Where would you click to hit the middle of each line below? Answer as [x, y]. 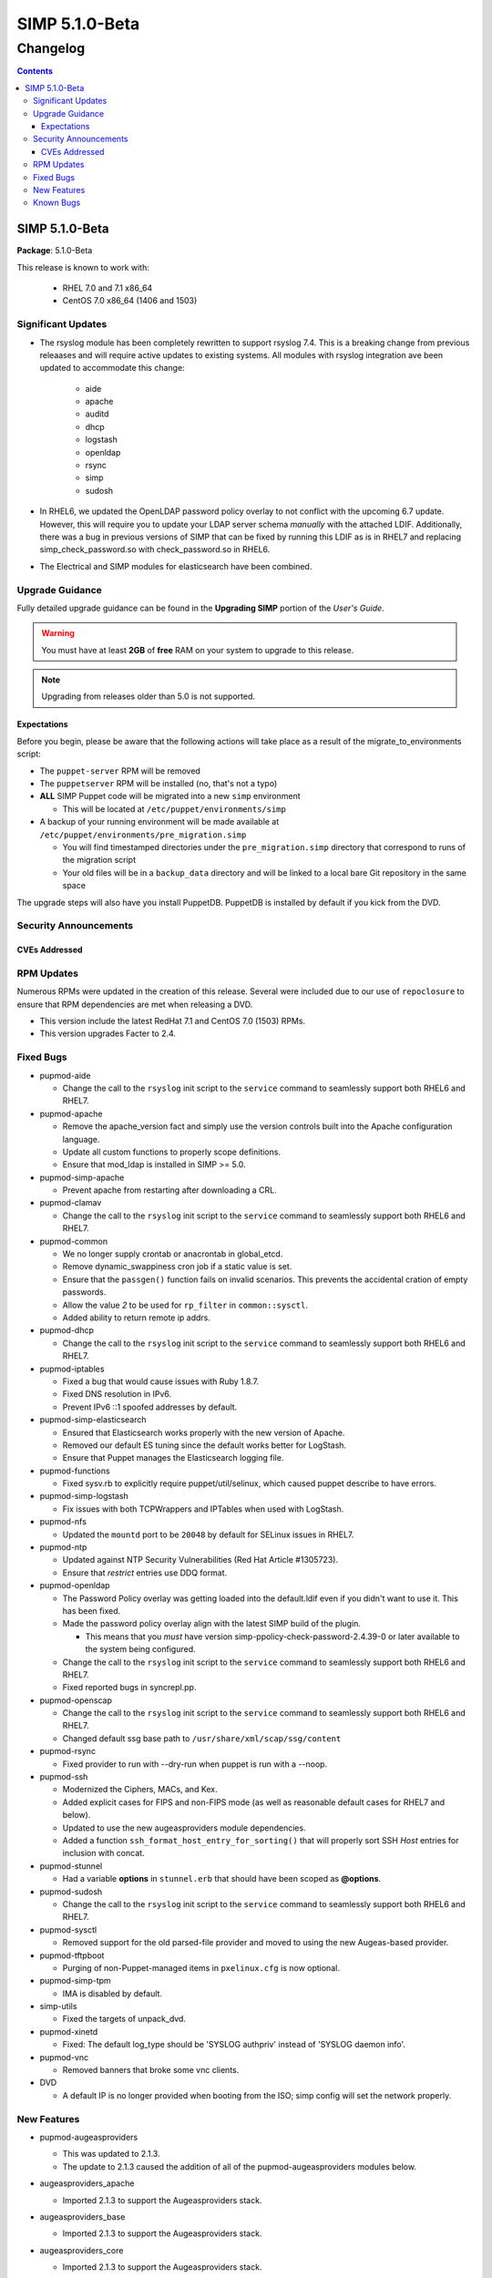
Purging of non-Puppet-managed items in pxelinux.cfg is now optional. [201, 1967]
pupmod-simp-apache [82, 1177]
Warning [58, 633]
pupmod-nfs [63, 1522]
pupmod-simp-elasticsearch [93, 1420]
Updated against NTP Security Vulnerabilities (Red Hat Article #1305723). [200, 1560]
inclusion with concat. [103, 1853]
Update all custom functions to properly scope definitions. [172, 1152]
